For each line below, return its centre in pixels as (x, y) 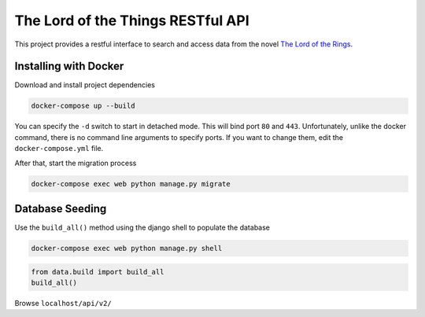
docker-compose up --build (83, 106)
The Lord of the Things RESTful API (132, 20)
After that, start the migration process (76, 163)
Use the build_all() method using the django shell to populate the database (142, 227)
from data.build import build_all (98, 272)
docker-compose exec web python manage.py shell (127, 249)
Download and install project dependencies (85, 85)
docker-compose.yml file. (59, 149)
